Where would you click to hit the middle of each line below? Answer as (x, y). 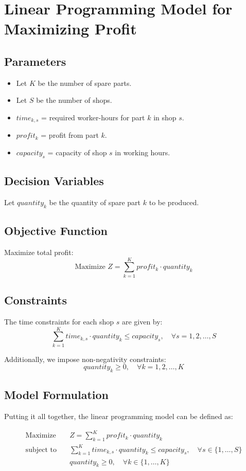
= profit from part (70, 135)
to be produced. (174, 202)
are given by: (142, 321)
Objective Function (56, 231)
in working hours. (143, 152)
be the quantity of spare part (95, 202)
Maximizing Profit (71, 29)
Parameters (35, 61)
